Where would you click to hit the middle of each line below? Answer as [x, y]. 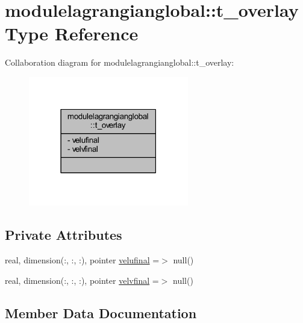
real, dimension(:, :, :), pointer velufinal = [82, 260]
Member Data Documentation [101, 312]
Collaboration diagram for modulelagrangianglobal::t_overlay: [120, 62]
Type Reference [72, 33]
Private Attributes [64, 235]
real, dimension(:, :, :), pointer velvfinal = [82, 280]
